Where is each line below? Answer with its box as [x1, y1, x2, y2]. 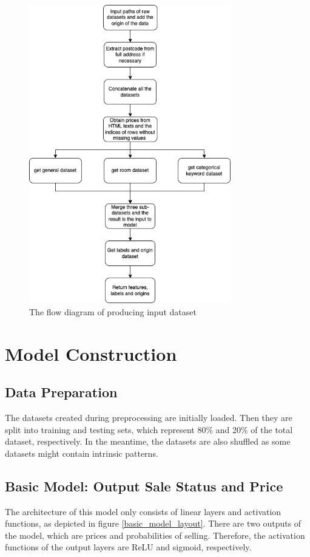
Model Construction [5, 341, 177, 366]
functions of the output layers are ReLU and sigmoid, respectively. [5, 541, 252, 553]
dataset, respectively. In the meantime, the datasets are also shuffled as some [5, 435, 291, 448]
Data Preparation [5, 383, 118, 402]
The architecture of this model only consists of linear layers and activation [5, 505, 281, 518]
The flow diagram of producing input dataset [29, 305, 197, 318]
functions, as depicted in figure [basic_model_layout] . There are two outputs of [5, 517, 302, 530]
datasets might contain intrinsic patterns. [5, 446, 158, 459]
